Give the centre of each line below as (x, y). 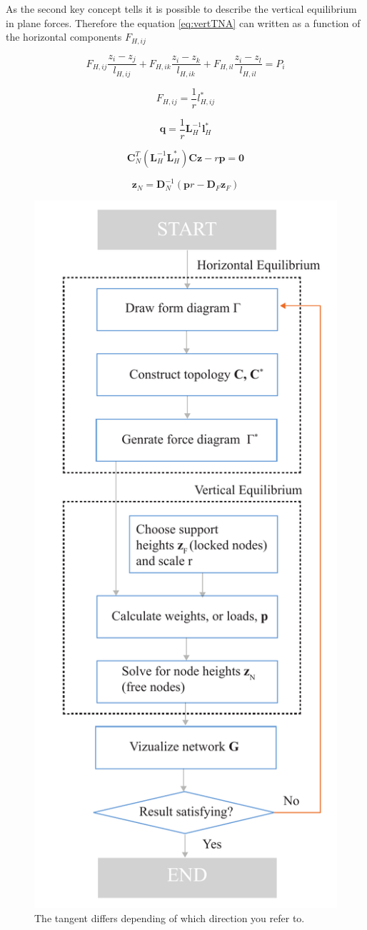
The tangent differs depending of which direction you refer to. (170, 918)
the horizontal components (64, 37)
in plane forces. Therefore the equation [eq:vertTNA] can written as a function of (183, 22)
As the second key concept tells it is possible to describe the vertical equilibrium (181, 9)
